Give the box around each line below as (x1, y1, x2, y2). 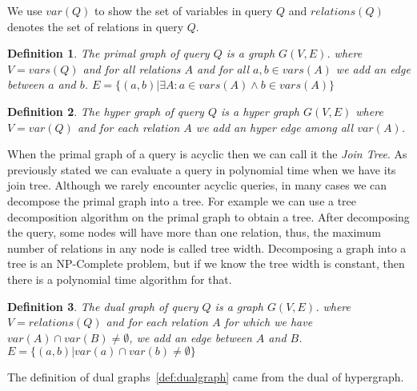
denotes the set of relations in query (7, 18, 184, 34)
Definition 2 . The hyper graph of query (7, 102, 204, 119)
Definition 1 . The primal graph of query (7, 45, 210, 62)
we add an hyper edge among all (195, 118, 354, 135)
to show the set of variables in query (94, 2, 273, 18)
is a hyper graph (220, 102, 300, 119)
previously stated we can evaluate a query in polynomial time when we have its (7, 161, 396, 178)
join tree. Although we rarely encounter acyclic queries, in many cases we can (7, 177, 387, 194)
